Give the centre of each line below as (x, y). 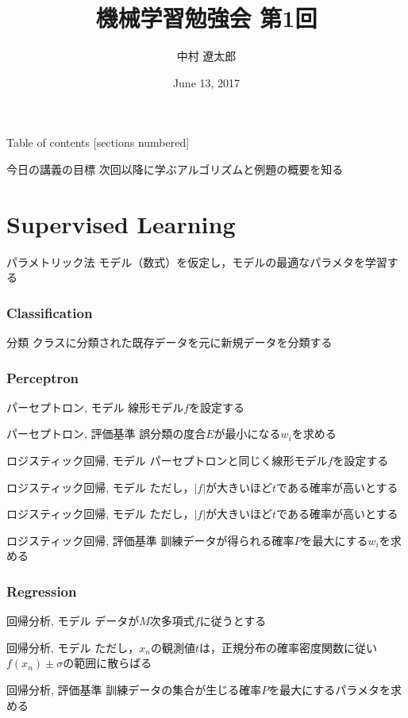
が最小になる (247, 434)
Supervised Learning (121, 223)
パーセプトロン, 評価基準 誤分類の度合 (106, 434)
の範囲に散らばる (108, 663)
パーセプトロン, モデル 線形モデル (95, 407)
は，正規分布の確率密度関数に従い (288, 647)
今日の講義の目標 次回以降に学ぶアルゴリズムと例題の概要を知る (175, 169)
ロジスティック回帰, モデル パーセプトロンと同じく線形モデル (167, 461)
